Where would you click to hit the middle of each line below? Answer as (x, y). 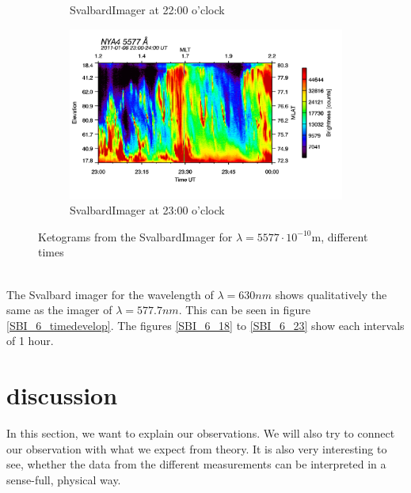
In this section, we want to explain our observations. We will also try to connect (201, 433)
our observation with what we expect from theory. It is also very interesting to (197, 448)
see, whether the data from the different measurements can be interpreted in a (196, 464)
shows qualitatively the (331, 294)
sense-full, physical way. (64, 479)
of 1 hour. (30, 341)
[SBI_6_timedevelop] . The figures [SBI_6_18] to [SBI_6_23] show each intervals (205, 325)
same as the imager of (59, 310)
